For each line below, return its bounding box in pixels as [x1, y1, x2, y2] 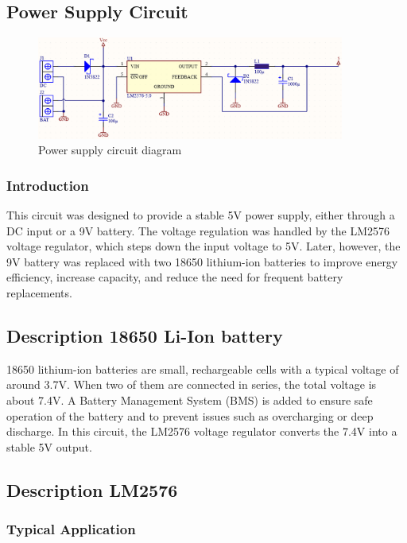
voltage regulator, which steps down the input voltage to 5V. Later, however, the [6, 238, 401, 254]
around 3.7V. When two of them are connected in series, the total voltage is [6, 376, 377, 393]
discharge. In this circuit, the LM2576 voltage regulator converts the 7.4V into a [6, 423, 397, 440]
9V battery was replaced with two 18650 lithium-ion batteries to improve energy [6, 253, 398, 270]
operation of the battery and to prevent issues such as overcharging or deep [6, 407, 374, 424]
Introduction [6, 175, 89, 195]
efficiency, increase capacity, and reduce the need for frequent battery [6, 269, 343, 285]
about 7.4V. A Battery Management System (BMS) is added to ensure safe [6, 392, 373, 408]
